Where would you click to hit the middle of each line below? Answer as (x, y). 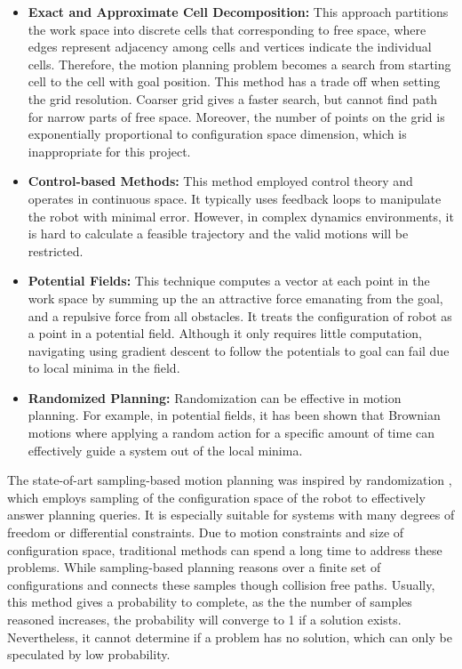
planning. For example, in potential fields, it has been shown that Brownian (234, 415)
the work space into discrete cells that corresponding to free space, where (227, 29)
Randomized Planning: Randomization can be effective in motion (215, 397)
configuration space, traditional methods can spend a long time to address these (225, 549)
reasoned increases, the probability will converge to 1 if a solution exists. (204, 619)
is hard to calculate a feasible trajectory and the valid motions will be (218, 234)
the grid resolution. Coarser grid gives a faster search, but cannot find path (233, 98)
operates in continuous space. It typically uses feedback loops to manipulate (235, 198)
